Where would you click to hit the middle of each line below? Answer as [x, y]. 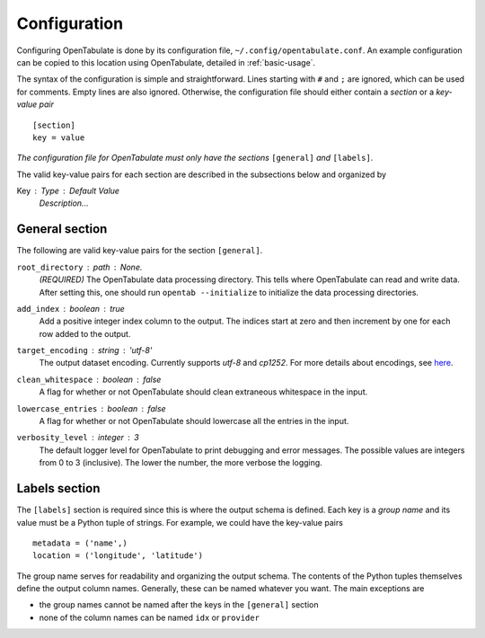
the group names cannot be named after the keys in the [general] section [179, 605]
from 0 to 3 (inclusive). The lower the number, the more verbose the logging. [181, 463]
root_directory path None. [79, 267]
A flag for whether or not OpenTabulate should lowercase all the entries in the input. [194, 421]
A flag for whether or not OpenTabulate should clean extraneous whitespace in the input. [203, 392]
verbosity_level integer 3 [78, 438]
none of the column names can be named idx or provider [150, 617]
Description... [64, 203]
